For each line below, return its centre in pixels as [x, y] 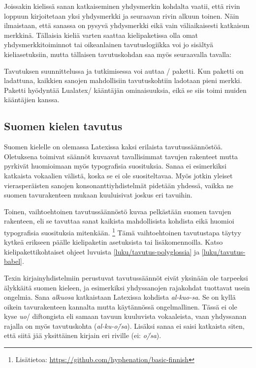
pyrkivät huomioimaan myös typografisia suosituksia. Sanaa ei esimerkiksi [115, 166]
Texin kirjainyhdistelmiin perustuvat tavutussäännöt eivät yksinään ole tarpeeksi [126, 277]
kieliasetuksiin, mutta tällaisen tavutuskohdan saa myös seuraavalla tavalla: [118, 54]
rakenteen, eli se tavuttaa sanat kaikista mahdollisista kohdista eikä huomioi [119, 221]
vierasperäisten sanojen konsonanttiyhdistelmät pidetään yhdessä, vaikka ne [119, 185]
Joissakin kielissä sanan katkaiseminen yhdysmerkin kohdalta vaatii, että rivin [122, 6]
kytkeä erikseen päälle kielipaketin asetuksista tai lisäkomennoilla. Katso [113, 242]
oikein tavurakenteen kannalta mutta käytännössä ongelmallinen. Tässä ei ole [121, 306]
